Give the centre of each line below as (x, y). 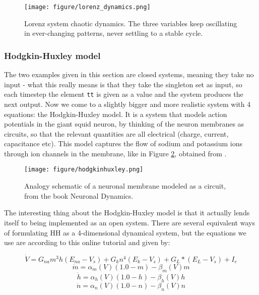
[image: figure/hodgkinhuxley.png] (84, 170)
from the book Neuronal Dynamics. (79, 195)
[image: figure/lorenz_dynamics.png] (87, 7)
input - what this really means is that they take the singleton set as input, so (123, 84)
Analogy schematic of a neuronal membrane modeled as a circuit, (125, 186)
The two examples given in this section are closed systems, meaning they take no (129, 74)
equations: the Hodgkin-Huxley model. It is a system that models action (116, 114)
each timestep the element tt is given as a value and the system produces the (124, 94)
